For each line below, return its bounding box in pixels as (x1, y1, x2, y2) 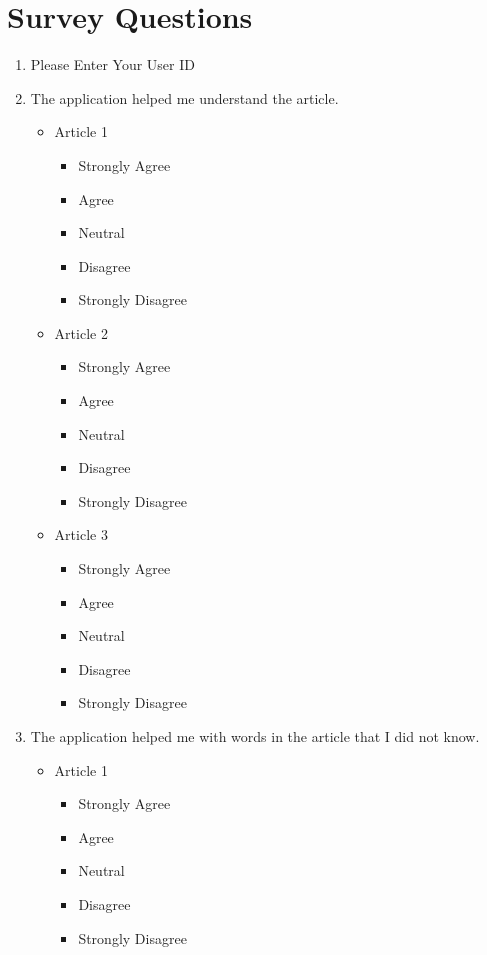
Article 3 (54, 524, 108, 545)
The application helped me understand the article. (30, 87, 339, 108)
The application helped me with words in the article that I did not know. (30, 726, 480, 746)
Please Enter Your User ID (30, 54, 195, 75)
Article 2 (54, 322, 108, 343)
